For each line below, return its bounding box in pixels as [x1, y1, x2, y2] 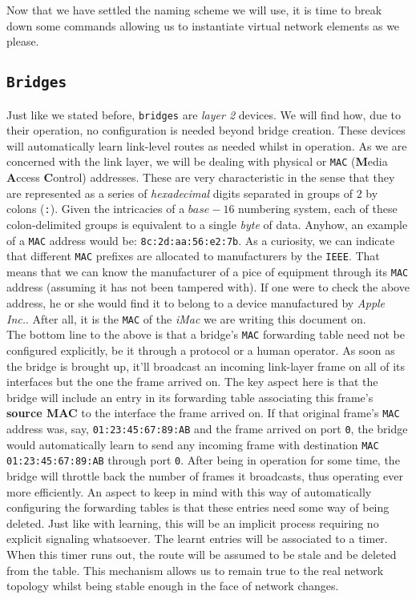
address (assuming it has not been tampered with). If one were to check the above [6, 279, 410, 295]
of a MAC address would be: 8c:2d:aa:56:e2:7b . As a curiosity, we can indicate [6, 231, 395, 248]
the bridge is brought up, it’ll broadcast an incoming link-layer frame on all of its [6, 357, 406, 374]
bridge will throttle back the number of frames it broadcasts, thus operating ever [6, 467, 403, 484]
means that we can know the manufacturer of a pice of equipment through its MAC [6, 263, 409, 279]
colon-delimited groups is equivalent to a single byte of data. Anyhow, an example [6, 215, 408, 232]
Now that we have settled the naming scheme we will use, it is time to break [6, 2, 382, 18]
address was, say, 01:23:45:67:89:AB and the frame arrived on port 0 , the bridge [6, 420, 408, 436]
